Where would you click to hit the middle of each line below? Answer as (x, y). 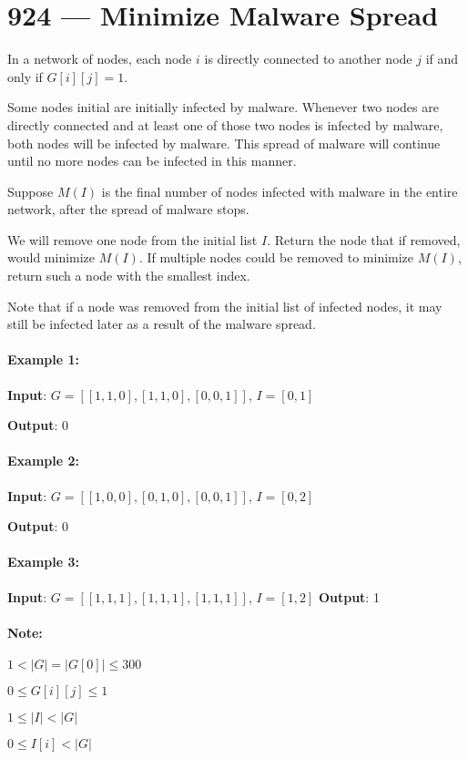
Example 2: (43, 461)
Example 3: (43, 562)
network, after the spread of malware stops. (128, 209)
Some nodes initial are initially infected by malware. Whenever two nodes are (223, 107)
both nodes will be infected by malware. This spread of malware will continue (224, 143)
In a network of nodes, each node (100, 59)
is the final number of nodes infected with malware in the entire (280, 191)
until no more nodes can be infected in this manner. (152, 161)
